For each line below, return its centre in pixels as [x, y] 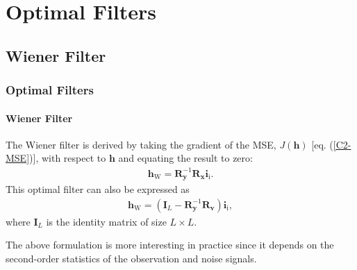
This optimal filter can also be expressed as [98, 188]
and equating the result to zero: [185, 158]
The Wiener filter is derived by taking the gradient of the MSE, [141, 144]
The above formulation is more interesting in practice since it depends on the [170, 245]
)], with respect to [68, 158]
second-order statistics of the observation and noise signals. [131, 258]
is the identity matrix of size [106, 221]
